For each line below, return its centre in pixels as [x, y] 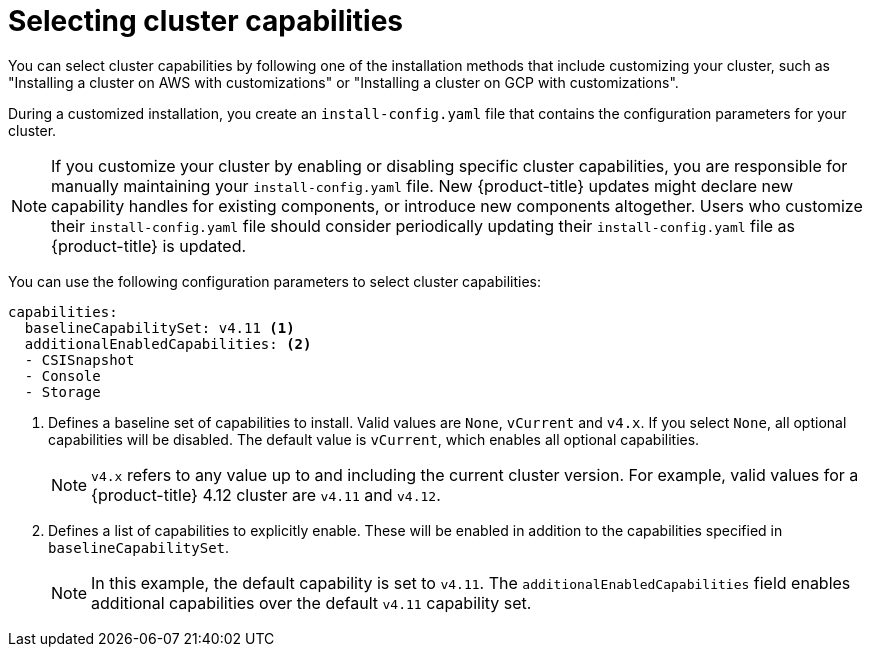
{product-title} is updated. [149, 245]
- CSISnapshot [79, 359]
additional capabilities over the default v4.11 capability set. [311, 602]
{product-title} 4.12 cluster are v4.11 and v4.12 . [266, 494]
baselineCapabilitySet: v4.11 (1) [159, 327]
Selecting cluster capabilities [206, 21]
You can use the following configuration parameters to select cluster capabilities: [274, 281]
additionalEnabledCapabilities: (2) [168, 343]
